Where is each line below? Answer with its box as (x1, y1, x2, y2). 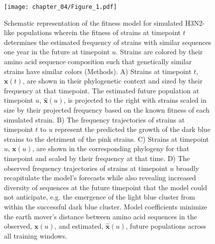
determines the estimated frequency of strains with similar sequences (4, 37, 212, 47)
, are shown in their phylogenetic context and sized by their (23, 76, 203, 86)
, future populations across (126, 221, 206, 231)
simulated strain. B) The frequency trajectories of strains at (4, 114, 185, 124)
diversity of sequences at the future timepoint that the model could (4, 182, 207, 192)
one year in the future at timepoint (4, 46, 110, 57)
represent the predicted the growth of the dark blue (55, 124, 211, 134)
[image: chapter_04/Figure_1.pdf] (4, 3, 117, 10)
